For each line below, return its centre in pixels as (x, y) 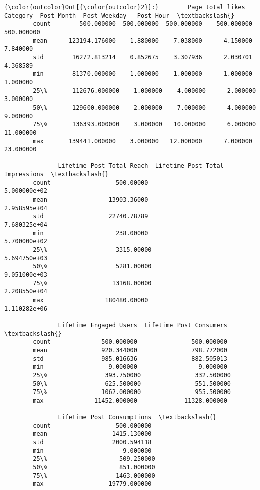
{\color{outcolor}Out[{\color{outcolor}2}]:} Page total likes (125, 7)
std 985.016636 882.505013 (130, 359)
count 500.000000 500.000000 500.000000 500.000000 (143, 24)
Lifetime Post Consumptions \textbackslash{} (137, 417)
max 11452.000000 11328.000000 (130, 400)
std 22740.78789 (91, 216)
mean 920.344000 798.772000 (130, 350)
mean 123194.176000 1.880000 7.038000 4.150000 (143, 40)
